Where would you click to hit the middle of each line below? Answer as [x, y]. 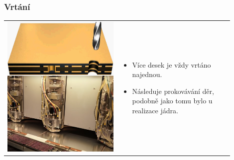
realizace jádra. [155, 110]
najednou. [147, 74]
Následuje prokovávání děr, [173, 91]
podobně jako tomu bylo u [172, 101]
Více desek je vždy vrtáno [172, 64]
